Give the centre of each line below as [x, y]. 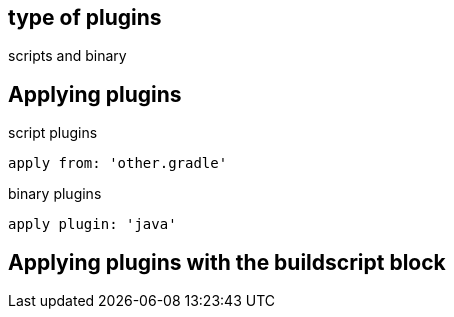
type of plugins [85, 17]
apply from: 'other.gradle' [118, 163]
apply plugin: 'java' [92, 224]
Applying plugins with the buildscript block [227, 262]
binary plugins [55, 194]
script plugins [53, 133]
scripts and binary [67, 56]
